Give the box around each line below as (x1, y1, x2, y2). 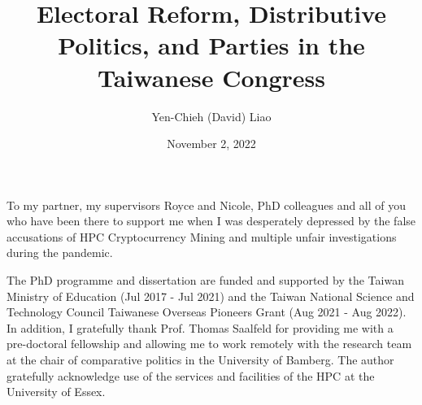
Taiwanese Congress (98, 60, 325, 94)
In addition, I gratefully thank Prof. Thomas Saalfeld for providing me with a (7, 319, 394, 336)
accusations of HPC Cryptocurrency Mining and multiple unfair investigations (7, 228, 397, 245)
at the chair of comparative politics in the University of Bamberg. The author (7, 351, 394, 368)
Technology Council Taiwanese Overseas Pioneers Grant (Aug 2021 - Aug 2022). (7, 303, 407, 320)
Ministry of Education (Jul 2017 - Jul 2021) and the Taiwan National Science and (7, 287, 415, 304)
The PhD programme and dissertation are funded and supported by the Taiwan (7, 272, 404, 289)
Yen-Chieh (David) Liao (151, 107, 272, 124)
